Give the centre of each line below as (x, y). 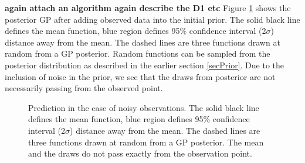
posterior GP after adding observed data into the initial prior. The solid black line (152, 19)
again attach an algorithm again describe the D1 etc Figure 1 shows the (148, 8)
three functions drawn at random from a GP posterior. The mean (146, 142)
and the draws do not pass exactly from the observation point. (140, 153)
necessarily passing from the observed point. (84, 88)
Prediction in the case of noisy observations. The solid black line (144, 107)
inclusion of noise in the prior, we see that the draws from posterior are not (140, 76)
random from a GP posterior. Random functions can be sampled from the (138, 53)
